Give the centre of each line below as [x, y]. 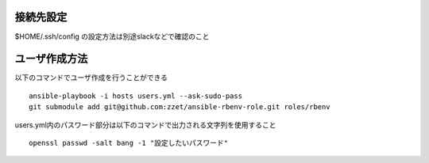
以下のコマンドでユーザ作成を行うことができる [91, 78]
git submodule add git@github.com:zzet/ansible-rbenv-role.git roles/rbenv [180, 107]
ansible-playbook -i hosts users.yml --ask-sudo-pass [135, 96]
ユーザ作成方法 [51, 59]
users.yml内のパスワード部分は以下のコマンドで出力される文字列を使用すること [146, 125]
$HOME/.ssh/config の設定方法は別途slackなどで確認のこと [112, 36]
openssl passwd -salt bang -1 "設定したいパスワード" [129, 143]
